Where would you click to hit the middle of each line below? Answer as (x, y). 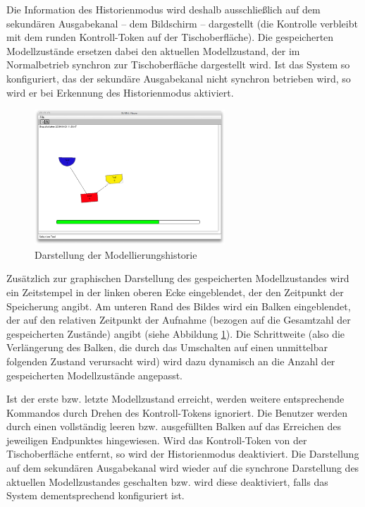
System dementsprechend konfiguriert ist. (95, 495)
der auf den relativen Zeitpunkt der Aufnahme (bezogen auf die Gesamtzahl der (179, 320)
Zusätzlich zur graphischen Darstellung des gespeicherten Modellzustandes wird (178, 278)
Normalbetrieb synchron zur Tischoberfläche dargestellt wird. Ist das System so (178, 65)
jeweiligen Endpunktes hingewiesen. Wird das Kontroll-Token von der (157, 440)
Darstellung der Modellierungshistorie (116, 254)
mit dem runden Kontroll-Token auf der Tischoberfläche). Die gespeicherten (170, 37)
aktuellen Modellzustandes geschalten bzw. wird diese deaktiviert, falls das (167, 481)
